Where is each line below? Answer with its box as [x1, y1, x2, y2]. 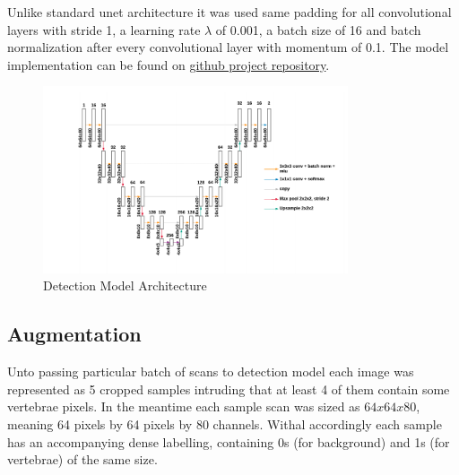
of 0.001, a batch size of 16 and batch [215, 20, 421, 39]
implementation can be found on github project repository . [7, 55, 330, 73]
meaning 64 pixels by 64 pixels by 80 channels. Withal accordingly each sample [7, 415, 442, 434]
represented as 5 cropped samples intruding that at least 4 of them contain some [7, 379, 450, 398]
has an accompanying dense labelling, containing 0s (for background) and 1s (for [7, 432, 450, 451]
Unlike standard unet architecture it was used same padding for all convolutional [7, 3, 452, 21]
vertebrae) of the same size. [7, 450, 158, 469]
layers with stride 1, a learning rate [7, 20, 201, 39]
